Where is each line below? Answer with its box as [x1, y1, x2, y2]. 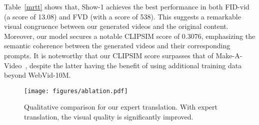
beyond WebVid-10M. [4, 70, 71, 80]
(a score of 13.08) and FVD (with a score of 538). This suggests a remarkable [4, 11, 241, 21]
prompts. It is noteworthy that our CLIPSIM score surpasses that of [4, 50, 213, 60]
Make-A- [215, 50, 242, 60]
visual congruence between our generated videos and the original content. [4, 21, 228, 31]
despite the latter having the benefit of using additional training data [29, 60, 242, 70]
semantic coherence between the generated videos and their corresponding [4, 40, 230, 51]
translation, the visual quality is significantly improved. [24, 112, 193, 122]
